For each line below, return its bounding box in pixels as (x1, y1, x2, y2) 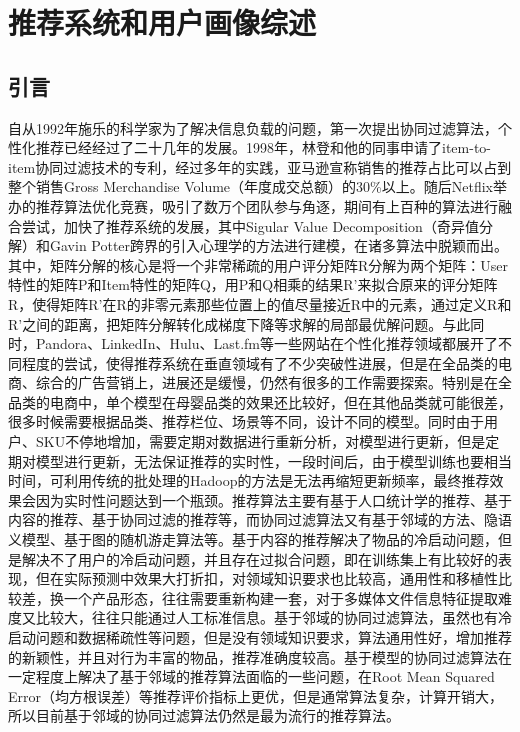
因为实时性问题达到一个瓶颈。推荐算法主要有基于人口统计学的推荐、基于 (35, 489, 512, 510)
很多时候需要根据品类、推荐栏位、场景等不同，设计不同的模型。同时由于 (8, 411, 484, 432)
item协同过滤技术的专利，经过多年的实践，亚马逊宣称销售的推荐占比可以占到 (8, 156, 512, 177)
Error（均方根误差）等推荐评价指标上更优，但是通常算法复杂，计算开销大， (8, 685, 503, 706)
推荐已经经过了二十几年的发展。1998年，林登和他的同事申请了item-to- (35, 137, 491, 158)
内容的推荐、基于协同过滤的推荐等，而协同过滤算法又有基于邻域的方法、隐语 (8, 509, 512, 530)
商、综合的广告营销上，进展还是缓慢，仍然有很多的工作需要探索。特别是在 (8, 372, 498, 393)
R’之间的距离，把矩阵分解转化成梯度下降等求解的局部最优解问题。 (8, 313, 443, 334)
